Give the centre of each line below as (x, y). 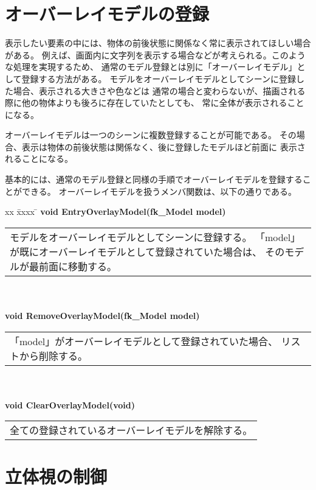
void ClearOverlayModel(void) (70, 404)
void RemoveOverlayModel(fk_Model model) (102, 316)
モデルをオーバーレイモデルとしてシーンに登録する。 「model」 (155, 237)
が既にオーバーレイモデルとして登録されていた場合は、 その (147, 251)
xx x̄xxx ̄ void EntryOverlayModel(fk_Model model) (115, 212)
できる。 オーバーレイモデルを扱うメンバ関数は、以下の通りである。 (159, 191)
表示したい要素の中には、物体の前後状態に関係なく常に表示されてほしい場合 (158, 43)
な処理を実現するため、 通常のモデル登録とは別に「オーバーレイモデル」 (151, 67)
